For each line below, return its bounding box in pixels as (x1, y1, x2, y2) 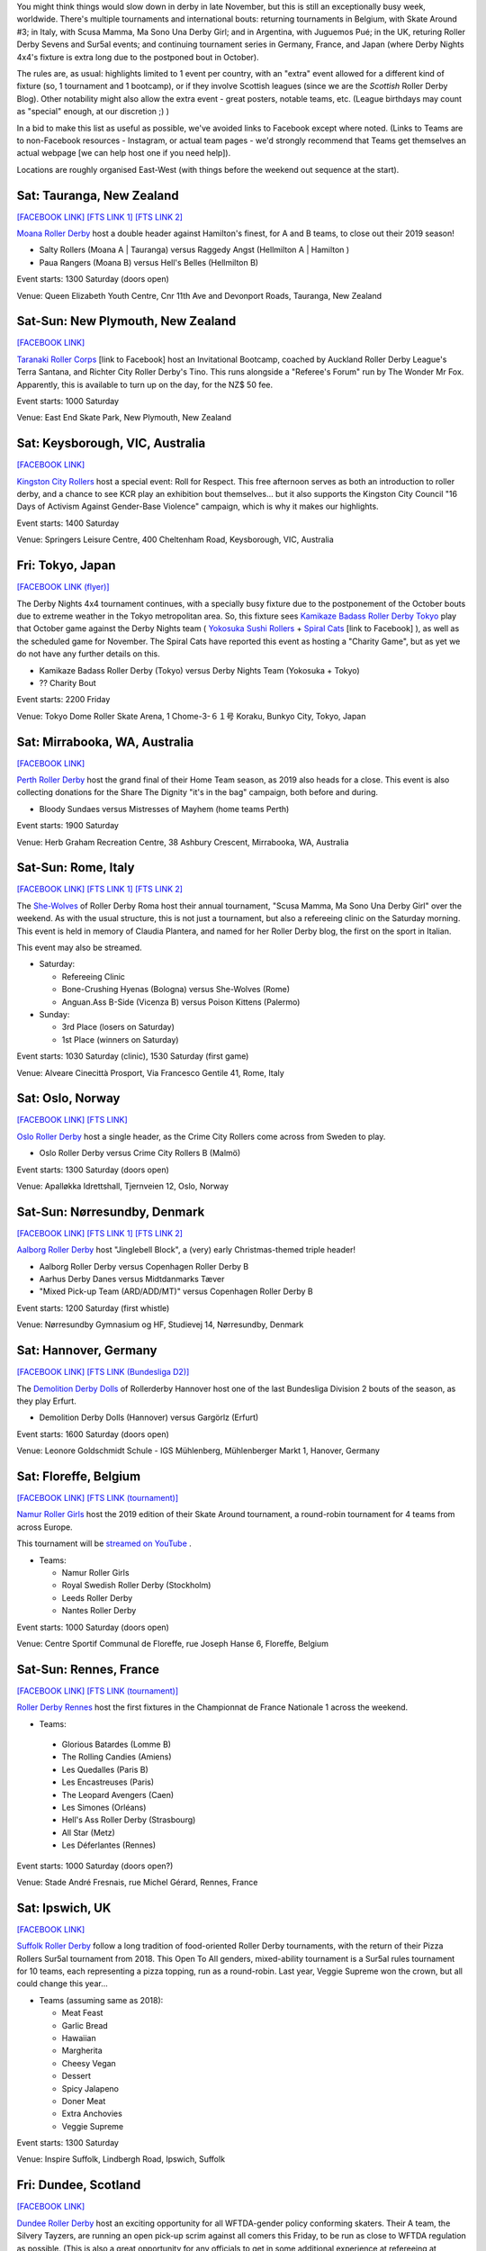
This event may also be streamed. (16, 942, 143, 954)
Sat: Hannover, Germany (16, 1342, 157, 1359)
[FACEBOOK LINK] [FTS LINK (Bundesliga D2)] (16, 1367, 190, 1378)
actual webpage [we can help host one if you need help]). (16, 148, 231, 158)
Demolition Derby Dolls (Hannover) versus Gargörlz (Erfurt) (39, 1412, 259, 1423)
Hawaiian (61, 2032, 96, 2043)
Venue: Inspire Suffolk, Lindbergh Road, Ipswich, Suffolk (16, 2154, 225, 2165)
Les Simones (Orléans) (61, 1802, 147, 1813)
